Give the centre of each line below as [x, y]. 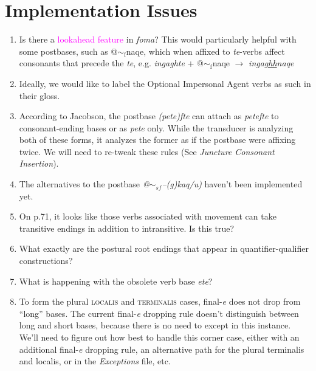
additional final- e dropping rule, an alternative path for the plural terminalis [162, 349]
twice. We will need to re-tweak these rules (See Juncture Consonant [147, 151]
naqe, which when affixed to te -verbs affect [205, 51]
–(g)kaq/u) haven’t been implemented [232, 184]
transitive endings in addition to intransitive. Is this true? [127, 228]
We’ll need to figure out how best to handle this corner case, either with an [159, 337]
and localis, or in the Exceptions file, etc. [95, 361]
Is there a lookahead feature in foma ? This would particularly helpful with [158, 39]
